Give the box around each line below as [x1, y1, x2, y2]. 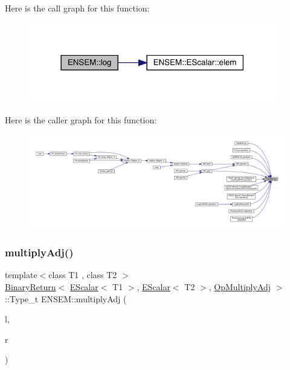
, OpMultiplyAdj [208, 281, 271, 293]
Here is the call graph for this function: [5, 2, 150, 14]
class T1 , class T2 [48, 268, 117, 281]
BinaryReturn [5, 281, 56, 293]
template [5, 268, 37, 281]
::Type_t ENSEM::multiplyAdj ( [5, 292, 127, 305]
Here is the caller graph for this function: [5, 113, 157, 126]
